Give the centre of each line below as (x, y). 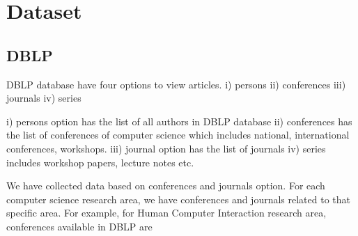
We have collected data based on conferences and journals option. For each (166, 186)
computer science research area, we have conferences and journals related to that (179, 199)
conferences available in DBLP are (79, 226)
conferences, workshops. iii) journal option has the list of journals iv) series (166, 148)
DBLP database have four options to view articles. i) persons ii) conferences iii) (176, 84)
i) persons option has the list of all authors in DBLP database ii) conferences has (179, 121)
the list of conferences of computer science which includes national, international (178, 135)
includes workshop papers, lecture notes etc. (100, 162)
